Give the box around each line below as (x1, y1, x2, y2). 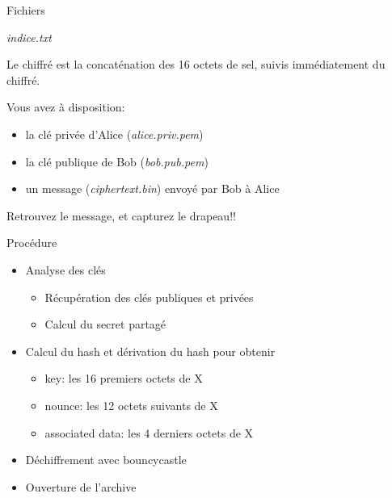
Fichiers (6, 2, 45, 18)
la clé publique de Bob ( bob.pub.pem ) (25, 153, 209, 169)
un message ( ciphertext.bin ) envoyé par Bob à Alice (25, 180, 280, 197)
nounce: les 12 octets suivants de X (44, 396, 218, 413)
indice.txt (6, 28, 52, 45)
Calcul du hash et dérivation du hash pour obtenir (25, 342, 276, 359)
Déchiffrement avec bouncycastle (25, 451, 187, 468)
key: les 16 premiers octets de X (44, 370, 203, 387)
